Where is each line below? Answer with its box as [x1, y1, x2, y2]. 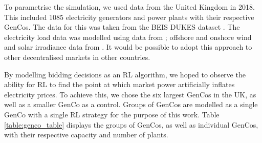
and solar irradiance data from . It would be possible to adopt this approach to [4, 42, 252, 52]
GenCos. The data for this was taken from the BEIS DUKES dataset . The [4, 22, 240, 32]
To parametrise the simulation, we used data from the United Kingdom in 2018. [4, 2, 255, 12]
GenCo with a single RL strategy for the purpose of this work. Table [4, 109, 220, 119]
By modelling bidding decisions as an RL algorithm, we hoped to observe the [4, 69, 246, 79]
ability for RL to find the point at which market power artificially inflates [4, 79, 235, 90]
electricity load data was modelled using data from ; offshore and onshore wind [4, 31, 252, 42]
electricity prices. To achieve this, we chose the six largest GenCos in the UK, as [4, 89, 256, 99]
